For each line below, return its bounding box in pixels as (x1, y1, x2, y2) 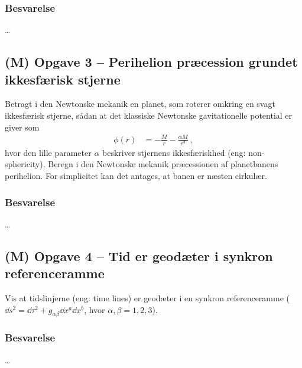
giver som (5, 121, 40, 133)
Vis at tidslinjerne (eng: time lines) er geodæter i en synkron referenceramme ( (5, 292, 290, 304)
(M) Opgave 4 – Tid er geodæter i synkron (5, 246, 273, 265)
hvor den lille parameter (5, 146, 92, 158)
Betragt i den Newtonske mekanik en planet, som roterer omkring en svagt (5, 97, 275, 110)
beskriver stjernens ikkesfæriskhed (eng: (102, 146, 246, 158)
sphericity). (5, 158, 46, 170)
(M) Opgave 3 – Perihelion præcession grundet (5, 53, 298, 71)
